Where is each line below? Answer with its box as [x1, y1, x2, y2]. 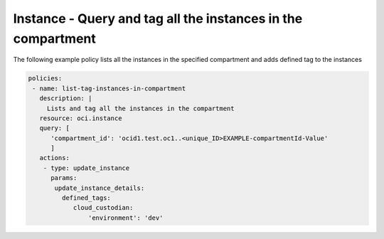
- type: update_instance [43, 164, 130, 172]
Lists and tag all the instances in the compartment [46, 104, 235, 112]
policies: [28, 75, 63, 83]
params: [50, 174, 78, 182]
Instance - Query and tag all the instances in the [13, 11, 303, 26]
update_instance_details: [54, 184, 145, 192]
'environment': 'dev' [87, 213, 164, 222]
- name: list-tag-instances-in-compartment [32, 84, 186, 92]
